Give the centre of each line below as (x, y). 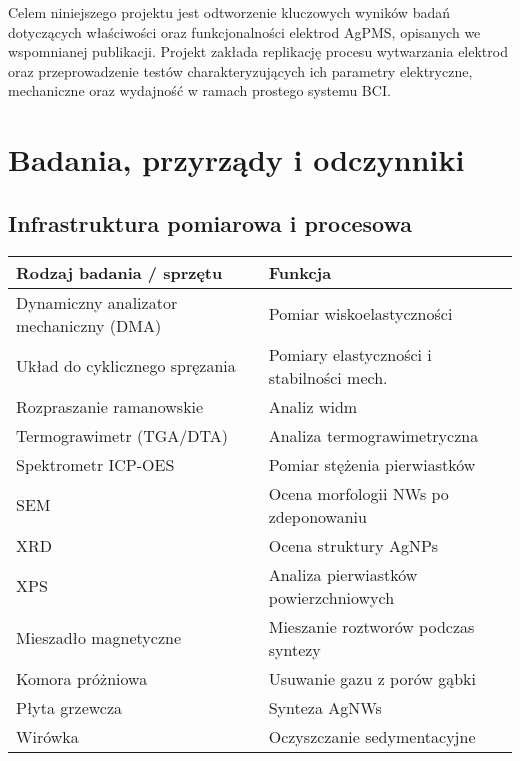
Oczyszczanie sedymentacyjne (372, 736)
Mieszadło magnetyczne (98, 638)
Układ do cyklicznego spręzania (126, 366)
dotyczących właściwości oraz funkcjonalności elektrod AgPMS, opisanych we (244, 31)
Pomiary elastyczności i (350, 354)
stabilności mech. (328, 377)
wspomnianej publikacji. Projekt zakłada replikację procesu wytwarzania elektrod (258, 51)
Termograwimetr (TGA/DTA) (122, 435)
